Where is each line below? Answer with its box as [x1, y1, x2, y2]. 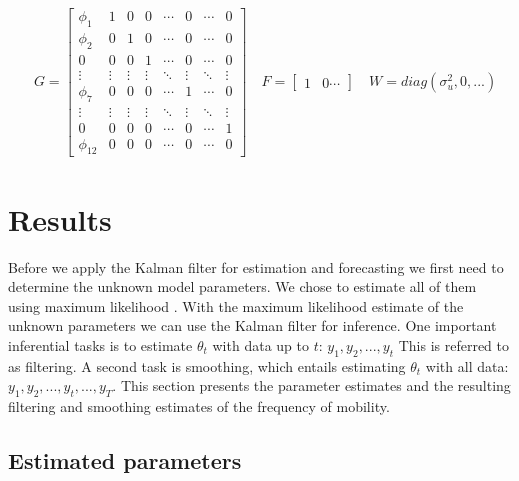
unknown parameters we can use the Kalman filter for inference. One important [8, 315, 497, 336]
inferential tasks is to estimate [8, 334, 193, 355]
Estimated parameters [8, 445, 242, 476]
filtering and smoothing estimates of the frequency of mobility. [8, 396, 390, 417]
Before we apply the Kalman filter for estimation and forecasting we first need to [8, 256, 504, 277]
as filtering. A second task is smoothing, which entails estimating [8, 355, 406, 376]
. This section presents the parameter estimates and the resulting [112, 375, 511, 396]
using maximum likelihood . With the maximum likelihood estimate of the [8, 295, 464, 316]
